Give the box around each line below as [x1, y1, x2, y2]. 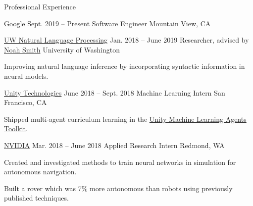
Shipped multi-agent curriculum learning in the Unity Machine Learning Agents [4, 113, 247, 124]
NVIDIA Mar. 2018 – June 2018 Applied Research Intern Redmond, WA [4, 140, 225, 150]
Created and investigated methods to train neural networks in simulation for [4, 156, 236, 167]
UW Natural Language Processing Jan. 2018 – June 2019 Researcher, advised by [4, 35, 249, 45]
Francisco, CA [4, 97, 47, 107]
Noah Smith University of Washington [4, 44, 120, 54]
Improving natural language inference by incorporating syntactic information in [4, 61, 245, 71]
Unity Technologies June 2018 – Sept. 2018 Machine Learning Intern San [4, 87, 225, 98]
